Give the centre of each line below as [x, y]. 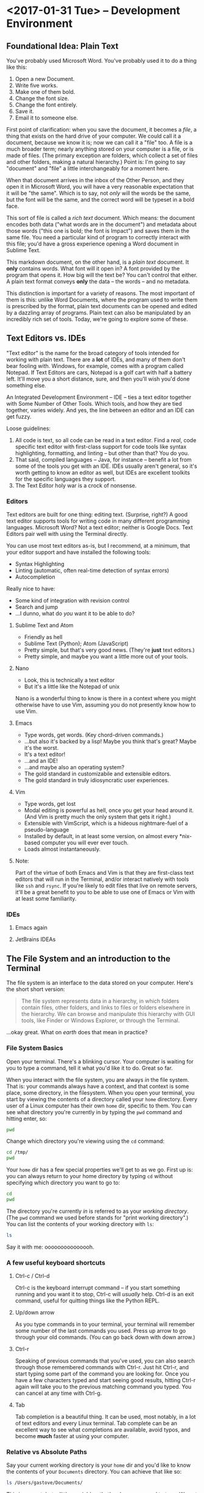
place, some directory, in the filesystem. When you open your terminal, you [100, 1092]
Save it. [25, 111]
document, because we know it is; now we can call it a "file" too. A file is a [100, 143]
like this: [17, 67]
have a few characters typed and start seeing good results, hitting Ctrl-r [105, 1380]
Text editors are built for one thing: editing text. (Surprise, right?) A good [97, 515]
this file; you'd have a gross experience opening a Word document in [93, 244]
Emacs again [31, 928]
